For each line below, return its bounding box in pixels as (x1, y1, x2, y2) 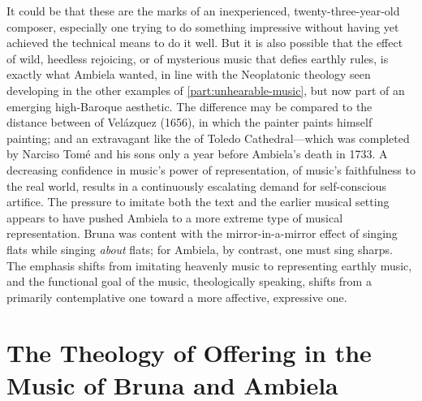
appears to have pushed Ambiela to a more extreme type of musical (6, 209, 343, 226)
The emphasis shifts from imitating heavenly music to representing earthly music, (6, 257, 412, 274)
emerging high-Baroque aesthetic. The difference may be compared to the (6, 97, 372, 114)
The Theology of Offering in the (6, 336, 372, 369)
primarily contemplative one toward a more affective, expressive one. (6, 288, 347, 305)
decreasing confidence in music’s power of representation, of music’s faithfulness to (6, 161, 416, 178)
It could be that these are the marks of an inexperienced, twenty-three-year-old (6, 2, 400, 19)
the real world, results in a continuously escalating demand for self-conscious (6, 177, 387, 194)
